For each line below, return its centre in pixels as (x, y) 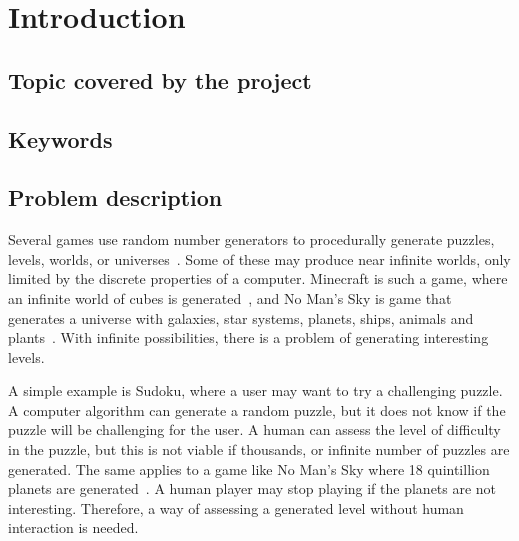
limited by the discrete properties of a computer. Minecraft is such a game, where (258, 278)
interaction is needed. (73, 527)
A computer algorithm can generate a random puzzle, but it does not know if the (257, 409)
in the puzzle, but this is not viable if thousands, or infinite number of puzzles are (259, 449)
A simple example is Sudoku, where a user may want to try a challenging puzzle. (255, 390)
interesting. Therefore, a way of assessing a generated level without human (236, 507)
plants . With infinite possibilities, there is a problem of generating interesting (248, 337)
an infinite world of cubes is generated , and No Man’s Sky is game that (230, 297)
